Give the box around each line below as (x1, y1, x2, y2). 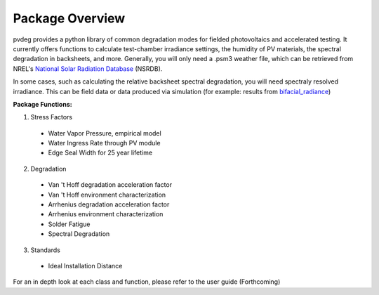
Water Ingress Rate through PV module (48, 139, 161, 147)
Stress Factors (30, 113, 73, 122)
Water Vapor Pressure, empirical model (48, 129, 161, 137)
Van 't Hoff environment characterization (48, 190, 166, 199)
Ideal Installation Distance (48, 261, 123, 270)
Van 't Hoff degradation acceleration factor (48, 181, 172, 189)
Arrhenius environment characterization (48, 210, 164, 218)
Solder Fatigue (48, 220, 91, 228)
